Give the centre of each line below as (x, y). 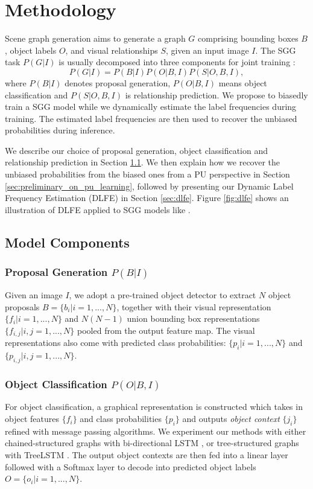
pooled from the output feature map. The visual (166, 330)
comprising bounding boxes (248, 38)
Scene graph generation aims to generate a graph (95, 38)
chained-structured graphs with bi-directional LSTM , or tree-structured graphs (152, 443)
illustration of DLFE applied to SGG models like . (98, 209)
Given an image (34, 294)
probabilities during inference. (60, 130)
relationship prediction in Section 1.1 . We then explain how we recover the (143, 162)
